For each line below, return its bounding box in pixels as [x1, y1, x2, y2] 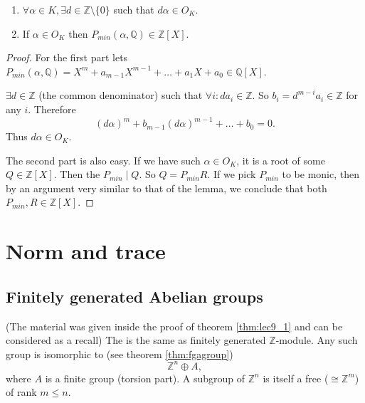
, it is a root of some [236, 152, 325, 167]
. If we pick [207, 167, 256, 182]
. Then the [53, 167, 100, 182]
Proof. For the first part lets [6, 50, 128, 65]
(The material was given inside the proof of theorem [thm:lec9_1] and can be [6, 318, 343, 333]
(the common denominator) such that [38, 88, 203, 103]
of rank [6, 384, 37, 399]
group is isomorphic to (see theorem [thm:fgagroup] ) [6, 346, 233, 361]
